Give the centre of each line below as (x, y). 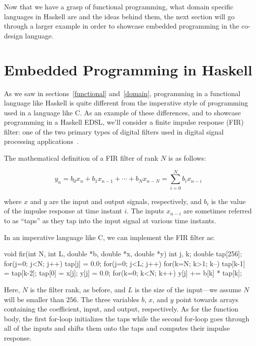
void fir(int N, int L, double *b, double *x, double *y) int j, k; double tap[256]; (123, 254)
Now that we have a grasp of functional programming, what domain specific (119, 6)
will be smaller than (34, 299)
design (14, 35)
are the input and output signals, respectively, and (125, 201)
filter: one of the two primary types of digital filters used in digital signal (114, 131)
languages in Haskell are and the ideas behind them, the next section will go (119, 16)
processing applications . (41, 141)
